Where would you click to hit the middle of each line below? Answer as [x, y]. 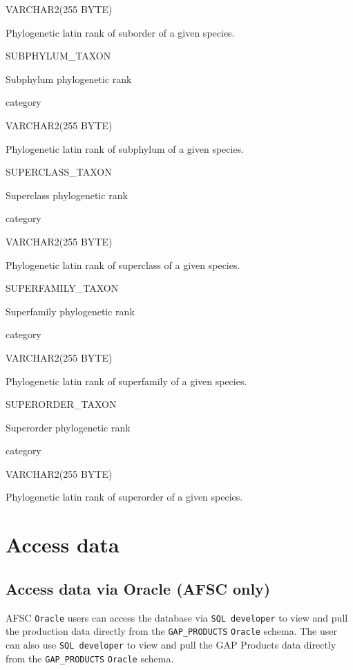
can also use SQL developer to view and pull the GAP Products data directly [171, 644]
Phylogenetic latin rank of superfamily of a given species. [126, 381]
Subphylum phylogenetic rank [69, 78]
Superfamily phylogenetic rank [70, 311]
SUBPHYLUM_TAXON [58, 56]
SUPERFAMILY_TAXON [62, 288]
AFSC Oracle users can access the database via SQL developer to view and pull [177, 617]
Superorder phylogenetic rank [68, 427]
